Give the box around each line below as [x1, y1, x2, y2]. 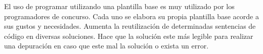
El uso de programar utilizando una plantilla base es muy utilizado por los [4, 1, 235, 11]
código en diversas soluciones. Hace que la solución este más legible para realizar [4, 30, 253, 41]
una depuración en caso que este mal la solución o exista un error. [4, 40, 209, 51]
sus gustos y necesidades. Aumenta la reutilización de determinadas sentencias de [4, 21, 256, 31]
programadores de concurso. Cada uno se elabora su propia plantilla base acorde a [4, 11, 259, 21]
